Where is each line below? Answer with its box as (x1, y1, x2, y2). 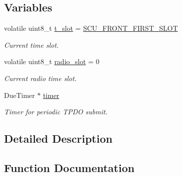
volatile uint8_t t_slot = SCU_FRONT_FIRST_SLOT (4, 23, 178, 33)
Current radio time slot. (4, 73, 77, 83)
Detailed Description (4, 131, 113, 146)
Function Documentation (4, 160, 135, 175)
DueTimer (4, 89, 35, 100)
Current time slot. (4, 39, 59, 50)
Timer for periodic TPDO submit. (4, 106, 108, 117)
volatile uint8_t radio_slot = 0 (4, 56, 99, 67)
